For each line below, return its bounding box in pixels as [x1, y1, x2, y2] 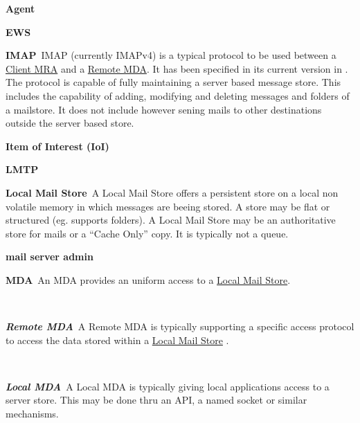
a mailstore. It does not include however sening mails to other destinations [6, 102, 322, 116]
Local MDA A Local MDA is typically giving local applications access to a [6, 379, 330, 393]
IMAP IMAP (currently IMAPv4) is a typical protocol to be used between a [6, 48, 336, 62]
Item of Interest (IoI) [6, 138, 109, 153]
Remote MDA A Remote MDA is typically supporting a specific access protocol [6, 319, 354, 334]
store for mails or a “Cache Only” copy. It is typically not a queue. [6, 226, 289, 240]
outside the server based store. [6, 116, 134, 130]
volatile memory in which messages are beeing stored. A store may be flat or [6, 199, 330, 213]
